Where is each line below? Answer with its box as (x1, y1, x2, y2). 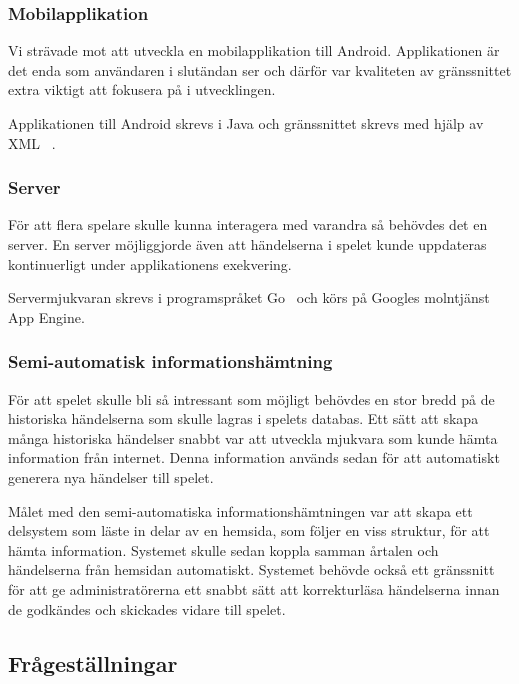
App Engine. (8, 306, 85, 327)
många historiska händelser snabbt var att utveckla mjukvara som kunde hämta (8, 427, 498, 448)
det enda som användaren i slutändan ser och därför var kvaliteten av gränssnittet (8, 59, 512, 80)
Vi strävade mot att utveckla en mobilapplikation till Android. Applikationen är (8, 40, 500, 61)
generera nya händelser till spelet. (8, 466, 214, 487)
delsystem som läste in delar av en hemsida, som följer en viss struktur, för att (8, 520, 490, 541)
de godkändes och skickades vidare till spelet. (8, 598, 286, 619)
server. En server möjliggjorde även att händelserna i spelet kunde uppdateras (8, 234, 487, 254)
